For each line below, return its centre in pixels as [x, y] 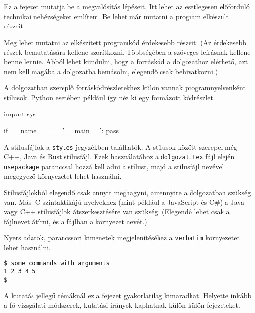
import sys [20, 114]
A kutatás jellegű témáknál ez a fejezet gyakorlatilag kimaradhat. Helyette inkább [128, 295]
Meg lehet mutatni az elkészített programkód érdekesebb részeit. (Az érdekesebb [125, 42]
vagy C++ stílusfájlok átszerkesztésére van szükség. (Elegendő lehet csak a [117, 212]
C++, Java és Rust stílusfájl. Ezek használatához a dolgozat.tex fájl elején [119, 156]
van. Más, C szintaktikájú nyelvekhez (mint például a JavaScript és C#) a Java [124, 202]
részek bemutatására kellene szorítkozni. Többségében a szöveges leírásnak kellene [127, 52]
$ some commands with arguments [57, 263]
